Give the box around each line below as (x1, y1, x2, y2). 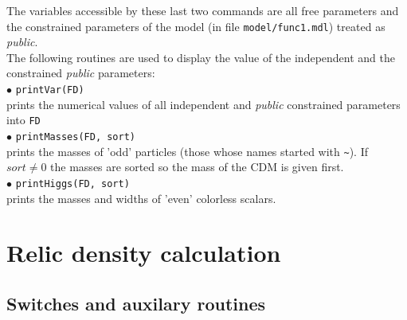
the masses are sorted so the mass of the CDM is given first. (50, 158, 344, 175)
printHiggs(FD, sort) (15, 178, 130, 189)
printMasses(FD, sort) (15, 131, 136, 142)
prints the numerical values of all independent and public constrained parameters (6, 96, 401, 112)
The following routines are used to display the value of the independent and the (6, 49, 395, 65)
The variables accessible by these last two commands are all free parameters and (6, 2, 399, 18)
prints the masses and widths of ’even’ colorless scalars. (6, 189, 276, 206)
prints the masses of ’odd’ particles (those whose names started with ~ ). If (6, 142, 368, 159)
